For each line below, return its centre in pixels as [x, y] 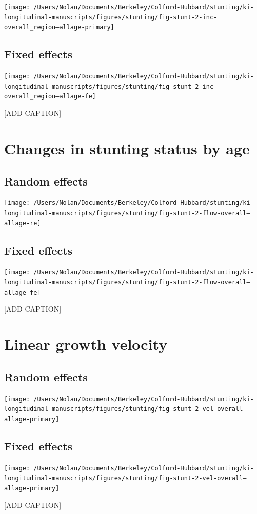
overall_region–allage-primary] [59, 27]
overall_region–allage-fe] [50, 97]
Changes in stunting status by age [127, 148]
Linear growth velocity [86, 344]
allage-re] [23, 223]
